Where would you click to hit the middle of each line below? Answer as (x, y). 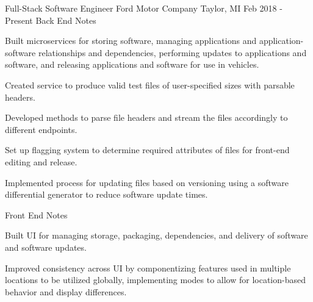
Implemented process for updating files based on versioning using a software (147, 182)
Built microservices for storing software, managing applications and (131, 41)
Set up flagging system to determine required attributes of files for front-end (147, 150)
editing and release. (41, 161)
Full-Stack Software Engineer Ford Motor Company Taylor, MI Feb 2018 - (144, 8)
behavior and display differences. (66, 291)
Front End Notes (36, 214)
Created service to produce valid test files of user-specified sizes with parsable (150, 84)
